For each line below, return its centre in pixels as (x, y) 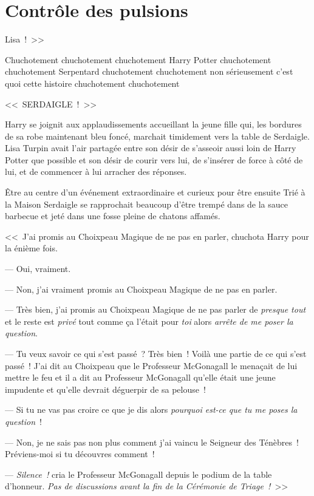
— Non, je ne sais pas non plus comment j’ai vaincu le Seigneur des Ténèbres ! (152, 442)
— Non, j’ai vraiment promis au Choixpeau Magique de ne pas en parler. (141, 289)
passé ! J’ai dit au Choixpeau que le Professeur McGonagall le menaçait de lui (151, 365)
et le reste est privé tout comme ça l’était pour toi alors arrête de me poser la (149, 321)
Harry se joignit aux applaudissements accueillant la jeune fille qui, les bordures (153, 124)
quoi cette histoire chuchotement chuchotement (92, 83)
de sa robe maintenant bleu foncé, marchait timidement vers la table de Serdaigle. (157, 136)
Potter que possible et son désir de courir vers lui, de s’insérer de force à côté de (154, 159)
